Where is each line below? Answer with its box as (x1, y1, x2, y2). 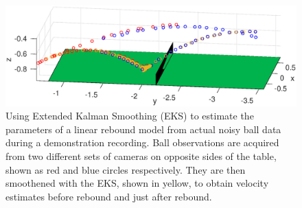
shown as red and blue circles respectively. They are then (5, 162, 246, 176)
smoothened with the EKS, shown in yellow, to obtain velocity (5, 176, 269, 190)
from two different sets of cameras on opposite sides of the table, (5, 148, 277, 163)
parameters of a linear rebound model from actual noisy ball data (5, 122, 281, 136)
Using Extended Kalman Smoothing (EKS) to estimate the (5, 108, 254, 123)
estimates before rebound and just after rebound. (5, 189, 212, 203)
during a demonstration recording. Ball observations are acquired (5, 135, 279, 150)
